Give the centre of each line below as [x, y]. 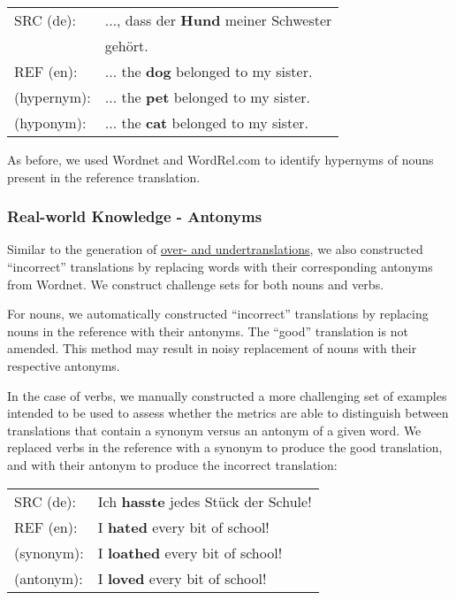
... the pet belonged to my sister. [208, 97]
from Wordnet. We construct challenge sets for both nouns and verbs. [196, 284]
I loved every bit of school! [182, 578]
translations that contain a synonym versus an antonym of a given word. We [214, 430]
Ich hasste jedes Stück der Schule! [205, 501]
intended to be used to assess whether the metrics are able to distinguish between [228, 413]
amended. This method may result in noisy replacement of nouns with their [212, 348]
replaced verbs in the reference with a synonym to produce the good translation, [225, 447]
